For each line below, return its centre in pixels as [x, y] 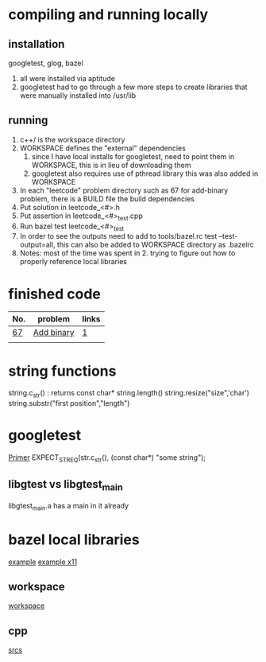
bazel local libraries [74, 539]
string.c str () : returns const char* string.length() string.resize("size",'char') [129, 394]
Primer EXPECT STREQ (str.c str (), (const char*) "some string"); [107, 458]
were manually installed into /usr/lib [78, 95]
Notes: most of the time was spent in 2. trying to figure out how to [127, 253]
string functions [62, 371]
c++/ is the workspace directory [72, 139]
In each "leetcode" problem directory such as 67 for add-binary [124, 190]
